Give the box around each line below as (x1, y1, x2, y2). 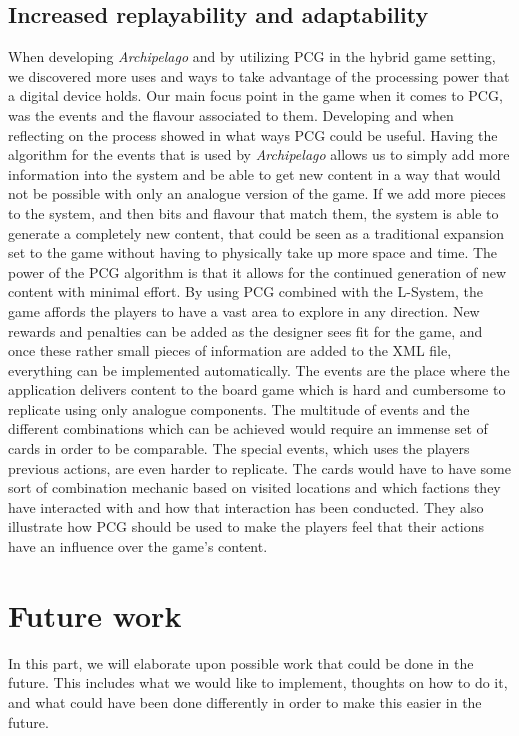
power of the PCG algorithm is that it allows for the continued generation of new (8, 261, 506, 282)
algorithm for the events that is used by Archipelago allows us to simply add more (8, 144, 510, 165)
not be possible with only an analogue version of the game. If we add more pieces (8, 183, 506, 204)
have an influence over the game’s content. (8, 536, 268, 557)
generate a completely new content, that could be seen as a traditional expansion (8, 222, 505, 243)
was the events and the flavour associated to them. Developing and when (8, 104, 454, 125)
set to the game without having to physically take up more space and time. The (8, 242, 498, 263)
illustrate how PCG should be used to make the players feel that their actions (8, 516, 484, 537)
